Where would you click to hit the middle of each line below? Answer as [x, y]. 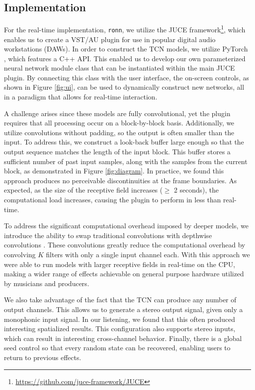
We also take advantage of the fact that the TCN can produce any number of [120, 300]
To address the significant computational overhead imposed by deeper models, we [126, 226]
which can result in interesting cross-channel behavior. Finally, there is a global [123, 338]
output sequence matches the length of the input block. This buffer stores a [117, 152]
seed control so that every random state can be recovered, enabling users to [117, 348]
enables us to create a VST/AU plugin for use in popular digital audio [110, 39]
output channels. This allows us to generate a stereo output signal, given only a [124, 309]
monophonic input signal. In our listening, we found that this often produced [120, 319]
